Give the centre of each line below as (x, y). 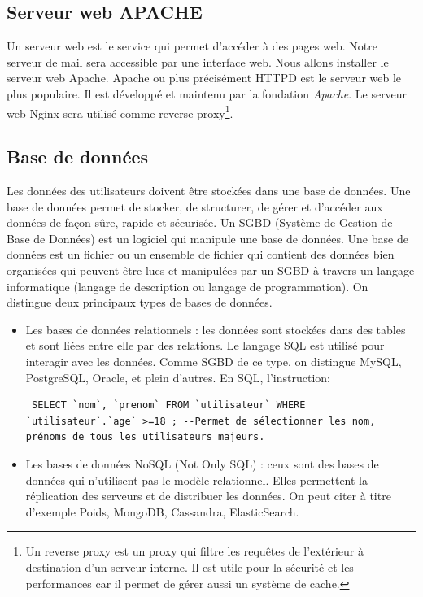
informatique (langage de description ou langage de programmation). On (188, 286)
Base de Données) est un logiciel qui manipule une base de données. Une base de (207, 238)
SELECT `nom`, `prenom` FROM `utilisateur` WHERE (168, 405)
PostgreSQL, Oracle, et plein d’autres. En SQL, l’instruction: (178, 377)
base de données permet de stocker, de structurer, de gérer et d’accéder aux (195, 206)
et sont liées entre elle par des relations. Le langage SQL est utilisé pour (205, 345)
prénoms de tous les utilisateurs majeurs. (145, 437)
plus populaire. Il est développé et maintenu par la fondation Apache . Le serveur (207, 93)
